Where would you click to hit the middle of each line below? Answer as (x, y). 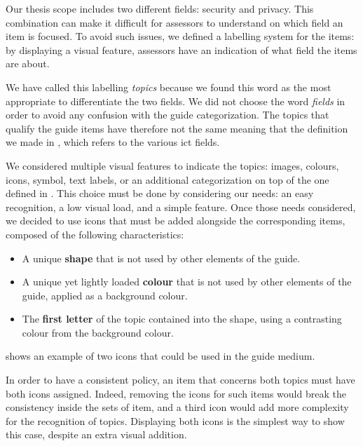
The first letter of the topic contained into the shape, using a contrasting (182, 319)
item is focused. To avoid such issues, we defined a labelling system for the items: (180, 36)
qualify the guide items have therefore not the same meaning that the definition (177, 128)
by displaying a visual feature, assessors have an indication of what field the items (181, 49)
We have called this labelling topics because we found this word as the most (169, 87)
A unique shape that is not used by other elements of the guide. (161, 258)
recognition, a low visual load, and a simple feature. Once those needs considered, (181, 207)
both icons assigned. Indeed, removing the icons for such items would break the (176, 393)
